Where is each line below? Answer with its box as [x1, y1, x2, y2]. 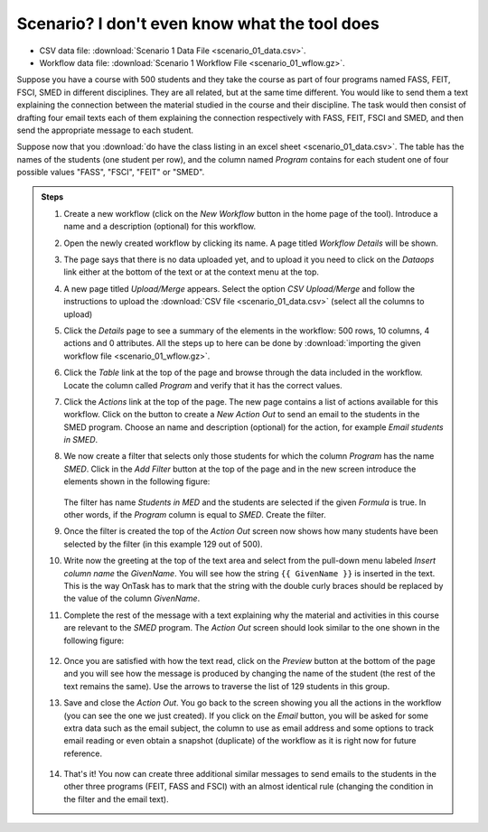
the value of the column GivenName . [63, 593, 201, 604]
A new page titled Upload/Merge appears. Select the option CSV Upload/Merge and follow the [63, 283, 416, 294]
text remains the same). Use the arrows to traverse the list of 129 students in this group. [63, 680, 390, 691]
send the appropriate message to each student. [16, 125, 194, 136]
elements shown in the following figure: [63, 476, 211, 487]
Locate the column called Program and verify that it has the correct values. [63, 379, 343, 390]
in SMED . [63, 435, 99, 445]
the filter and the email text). [63, 793, 169, 804]
